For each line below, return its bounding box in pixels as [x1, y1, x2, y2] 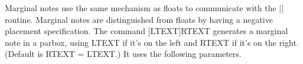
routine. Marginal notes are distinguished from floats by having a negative [5, 13, 273, 25]
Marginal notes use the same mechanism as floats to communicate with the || [5, 2, 284, 14]
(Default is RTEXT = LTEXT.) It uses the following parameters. [5, 48, 242, 60]
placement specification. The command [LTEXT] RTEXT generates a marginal [5, 25, 288, 37]
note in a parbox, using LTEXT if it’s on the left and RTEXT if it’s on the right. [5, 36, 299, 48]
